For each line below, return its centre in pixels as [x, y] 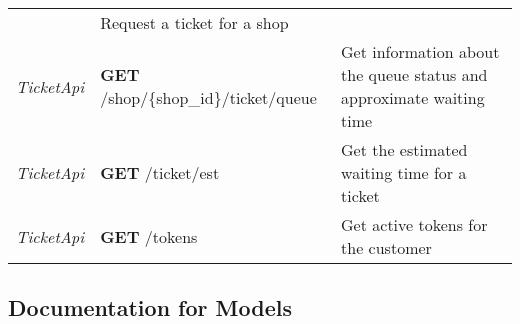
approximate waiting [413, 97]
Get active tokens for [414, 224]
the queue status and [414, 74]
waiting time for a [404, 172]
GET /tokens [149, 236]
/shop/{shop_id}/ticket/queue [208, 97]
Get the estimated [404, 149]
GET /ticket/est [160, 172]
